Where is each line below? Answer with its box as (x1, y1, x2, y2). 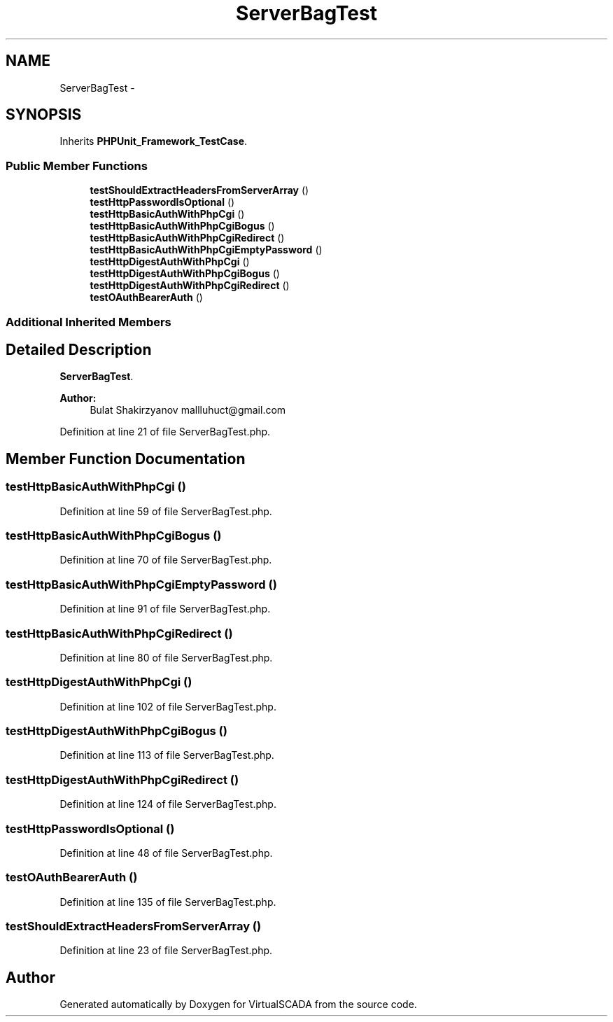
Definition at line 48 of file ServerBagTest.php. (59, 846, 273, 859)
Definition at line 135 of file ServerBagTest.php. (59, 895, 276, 908)
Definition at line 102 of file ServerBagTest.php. (59, 700, 276, 713)
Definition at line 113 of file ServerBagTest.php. (59, 749, 274, 762)
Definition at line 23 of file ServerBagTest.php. (59, 944, 273, 957)
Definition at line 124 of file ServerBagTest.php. (59, 798, 276, 811)
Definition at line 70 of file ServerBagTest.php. (59, 554, 272, 566)
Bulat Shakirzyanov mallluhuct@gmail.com (90, 404, 286, 416)
